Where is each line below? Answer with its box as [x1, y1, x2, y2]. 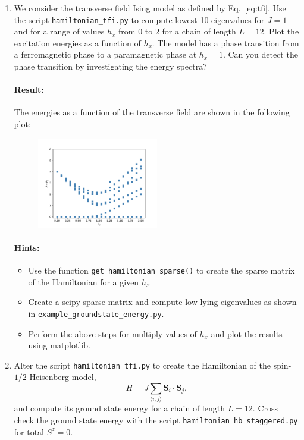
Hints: [14, 241, 40, 253]
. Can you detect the [222, 48, 298, 61]
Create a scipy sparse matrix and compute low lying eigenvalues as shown [28, 296, 297, 308]
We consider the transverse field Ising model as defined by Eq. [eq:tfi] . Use [14, 2, 286, 14]
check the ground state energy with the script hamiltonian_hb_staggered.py [14, 413, 298, 426]
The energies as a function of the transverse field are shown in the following [14, 106, 290, 118]
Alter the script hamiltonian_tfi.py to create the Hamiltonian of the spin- [14, 359, 292, 371]
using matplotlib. [28, 339, 90, 351]
